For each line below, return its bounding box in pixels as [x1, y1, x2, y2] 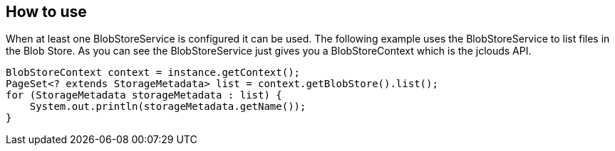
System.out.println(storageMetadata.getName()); [29, 101, 306, 113]
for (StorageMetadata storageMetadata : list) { [6, 89, 282, 101]
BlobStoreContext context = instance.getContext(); [6, 67, 301, 79]
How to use [6, 3, 87, 21]
